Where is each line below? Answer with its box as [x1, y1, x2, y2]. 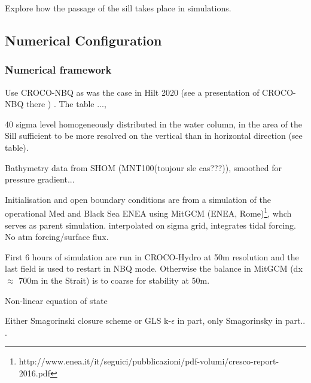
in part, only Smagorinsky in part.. [177, 314, 306, 327]
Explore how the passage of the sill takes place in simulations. [5, 2, 231, 14]
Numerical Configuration [5, 31, 162, 49]
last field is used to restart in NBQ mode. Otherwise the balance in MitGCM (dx [5, 262, 303, 275]
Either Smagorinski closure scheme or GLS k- [5, 314, 172, 327]
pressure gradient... [5, 173, 75, 186]
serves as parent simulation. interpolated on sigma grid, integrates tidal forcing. [5, 218, 296, 231]
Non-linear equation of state [5, 294, 108, 306]
